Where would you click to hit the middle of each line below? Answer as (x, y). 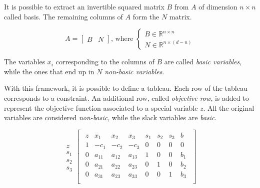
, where (122, 39)
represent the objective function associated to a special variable (101, 107)
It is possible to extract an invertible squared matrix (84, 6)
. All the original (229, 107)
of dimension (218, 6)
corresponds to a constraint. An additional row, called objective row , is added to (126, 97)
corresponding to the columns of (105, 62)
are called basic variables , (203, 62)
